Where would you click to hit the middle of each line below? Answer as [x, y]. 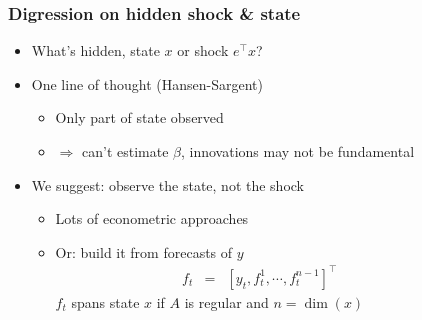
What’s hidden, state [95, 50]
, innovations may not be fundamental [297, 151]
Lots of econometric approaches [152, 218]
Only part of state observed [139, 117]
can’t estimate [125, 151]
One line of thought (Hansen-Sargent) [147, 83]
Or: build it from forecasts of [144, 251]
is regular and [226, 301]
